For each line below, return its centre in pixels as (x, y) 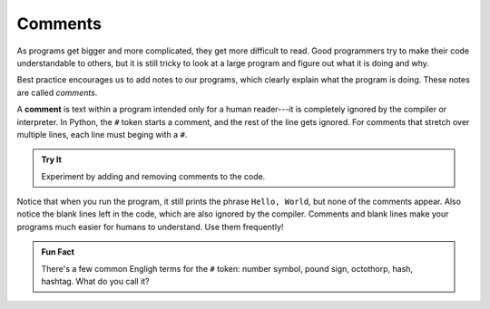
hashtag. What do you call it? (95, 282)
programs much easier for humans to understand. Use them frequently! (150, 227)
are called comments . (57, 92)
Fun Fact (58, 252)
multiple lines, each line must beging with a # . (102, 134)
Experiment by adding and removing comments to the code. (153, 176)
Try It (52, 159)
